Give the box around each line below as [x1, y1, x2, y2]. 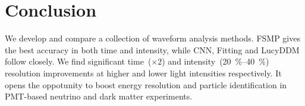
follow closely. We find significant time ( [5, 55, 152, 68]
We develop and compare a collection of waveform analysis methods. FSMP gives [5, 32, 300, 44]
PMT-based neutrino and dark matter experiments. [5, 90, 193, 102]
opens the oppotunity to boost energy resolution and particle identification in [5, 78, 287, 91]
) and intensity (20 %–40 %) [162, 55, 269, 68]
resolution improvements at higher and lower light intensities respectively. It [5, 66, 282, 79]
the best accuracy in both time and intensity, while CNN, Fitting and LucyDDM [5, 43, 300, 56]
